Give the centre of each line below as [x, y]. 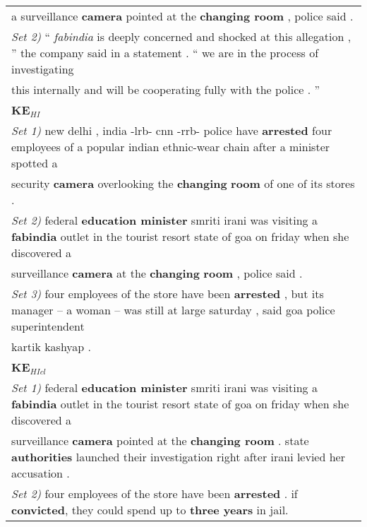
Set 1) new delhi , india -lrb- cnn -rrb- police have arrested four [172, 130]
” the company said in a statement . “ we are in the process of [165, 53]
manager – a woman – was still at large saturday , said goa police [173, 310]
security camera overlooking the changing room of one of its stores [183, 183]
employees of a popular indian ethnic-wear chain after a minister [171, 147]
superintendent [48, 326]
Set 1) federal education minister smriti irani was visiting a [164, 387]
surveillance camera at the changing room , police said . [157, 273]
